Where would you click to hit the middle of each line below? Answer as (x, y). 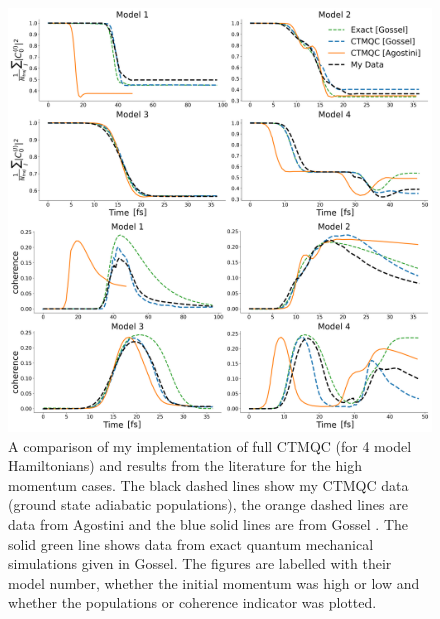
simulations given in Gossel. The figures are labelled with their (200, 563)
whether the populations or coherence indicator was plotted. (192, 602)
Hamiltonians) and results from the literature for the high (185, 465)
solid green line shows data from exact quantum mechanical (191, 543)
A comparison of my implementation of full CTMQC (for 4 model (210, 445)
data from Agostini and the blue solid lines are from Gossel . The (208, 523)
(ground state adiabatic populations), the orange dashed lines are (208, 504)
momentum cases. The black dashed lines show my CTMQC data (208, 484)
